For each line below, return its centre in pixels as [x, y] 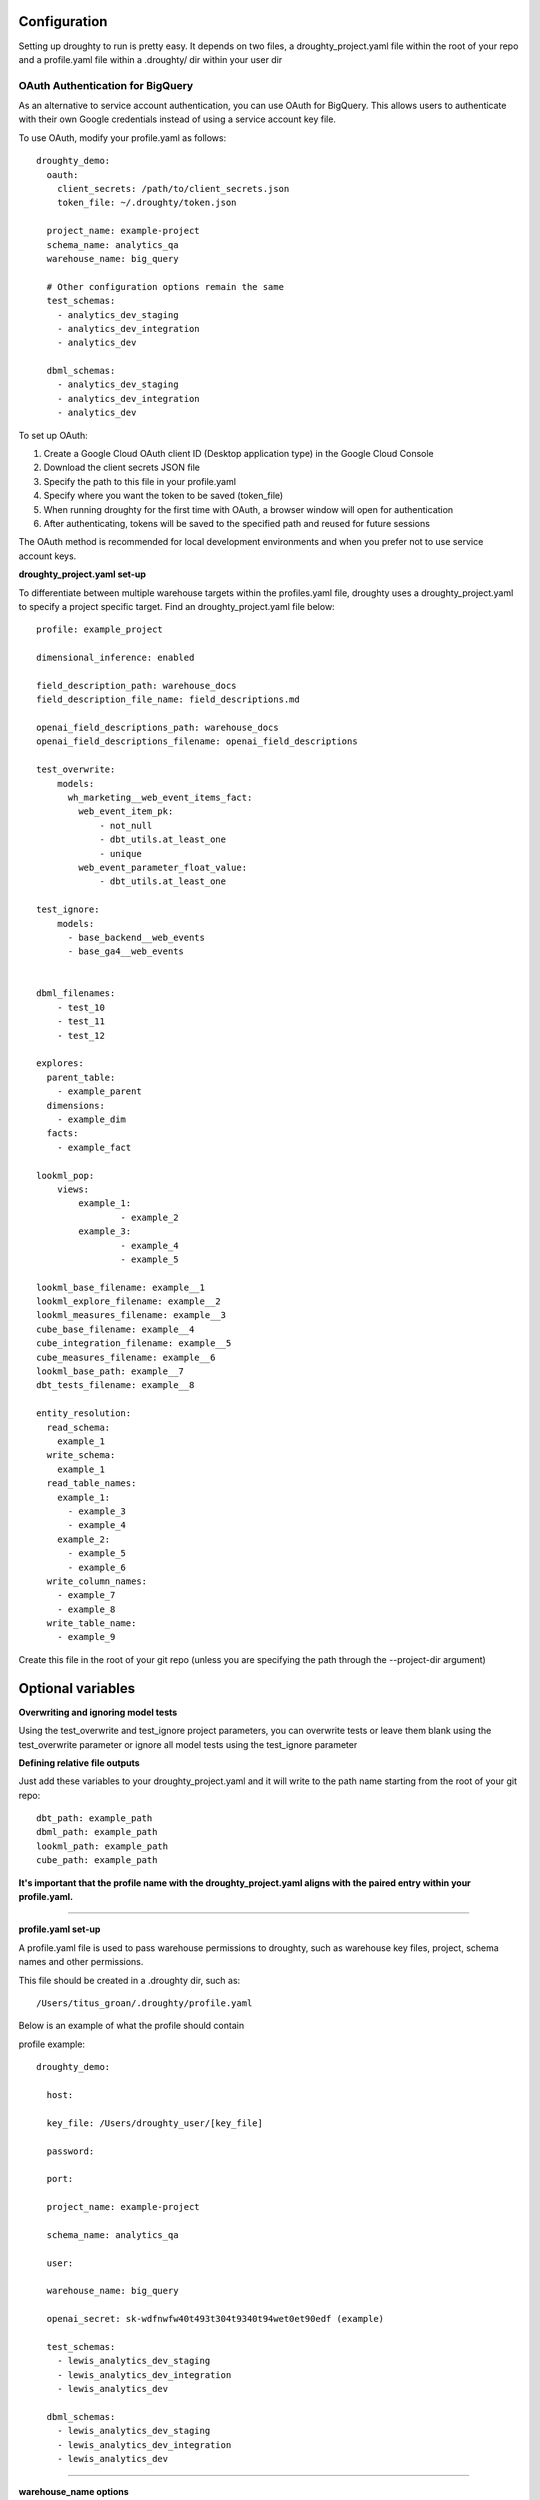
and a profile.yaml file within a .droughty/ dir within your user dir [150, 59]
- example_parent [99, 1091]
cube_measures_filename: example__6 [126, 1357]
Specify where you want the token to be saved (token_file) [163, 496]
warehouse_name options [73, 2491]
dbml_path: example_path [97, 1832]
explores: [60, 1063]
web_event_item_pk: [126, 811]
